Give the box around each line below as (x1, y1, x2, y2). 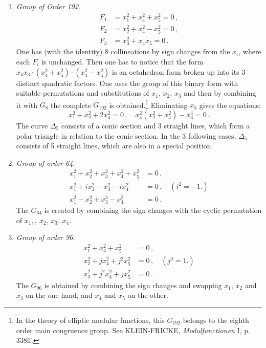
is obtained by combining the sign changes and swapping (44, 279, 222, 290)
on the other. (127, 290, 168, 300)
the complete (51, 99, 91, 110)
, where (238, 46, 261, 57)
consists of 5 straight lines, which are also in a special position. (16, 140, 213, 151)
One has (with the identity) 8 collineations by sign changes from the (16, 46, 230, 57)
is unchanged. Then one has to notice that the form (41, 56, 204, 67)
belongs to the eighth (183, 314, 249, 325)
